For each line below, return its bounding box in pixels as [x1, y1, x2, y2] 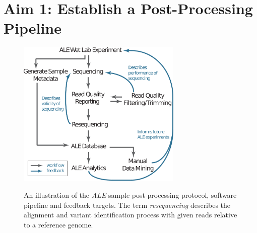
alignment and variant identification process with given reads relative [24, 209, 237, 220]
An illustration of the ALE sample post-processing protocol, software [24, 189, 237, 200]
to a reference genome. [24, 219, 93, 229]
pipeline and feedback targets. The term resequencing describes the [24, 199, 231, 210]
